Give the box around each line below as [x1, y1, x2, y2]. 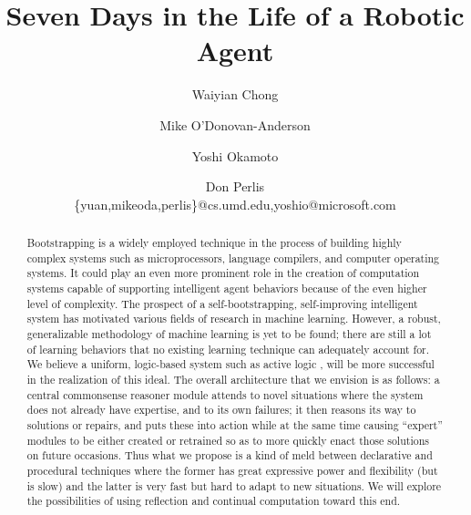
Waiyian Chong [191, 85, 279, 104]
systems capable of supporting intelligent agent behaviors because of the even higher [26, 281, 427, 296]
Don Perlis [205, 177, 265, 196]
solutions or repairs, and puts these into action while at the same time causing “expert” [26, 417, 443, 432]
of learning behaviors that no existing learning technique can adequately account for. [26, 341, 430, 356]
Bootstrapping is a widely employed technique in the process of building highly [26, 235, 402, 251]
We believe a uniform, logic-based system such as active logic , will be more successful [26, 356, 435, 372]
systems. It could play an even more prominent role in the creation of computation [26, 265, 420, 281]
